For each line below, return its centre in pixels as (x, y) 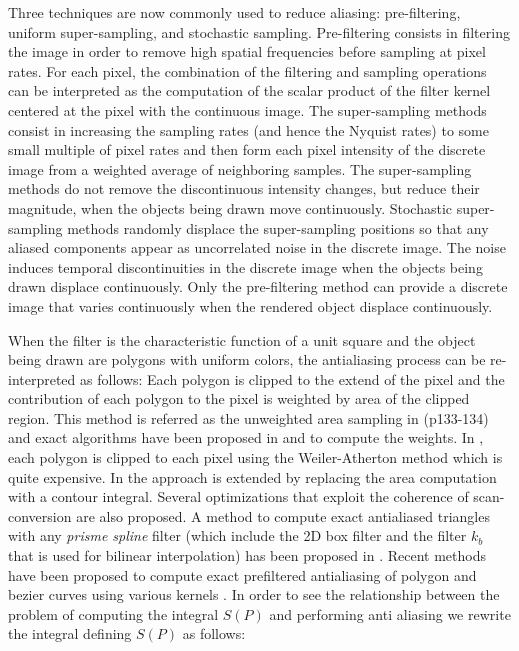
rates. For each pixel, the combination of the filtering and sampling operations (247, 70)
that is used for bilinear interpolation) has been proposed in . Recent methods (247, 555)
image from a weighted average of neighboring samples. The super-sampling (240, 168)
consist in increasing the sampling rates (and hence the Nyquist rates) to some (248, 129)
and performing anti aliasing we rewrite (390, 613)
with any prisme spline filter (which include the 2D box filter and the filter (237, 535)
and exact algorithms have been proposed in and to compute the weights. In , (246, 437)
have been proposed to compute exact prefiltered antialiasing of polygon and (242, 574)
